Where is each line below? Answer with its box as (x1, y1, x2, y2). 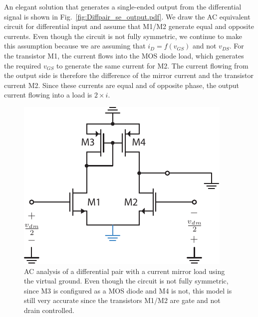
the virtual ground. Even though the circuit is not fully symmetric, (24, 275, 229, 286)
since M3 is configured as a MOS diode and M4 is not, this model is (24, 285, 232, 295)
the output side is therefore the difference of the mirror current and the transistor (4, 70, 254, 80)
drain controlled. (24, 304, 74, 315)
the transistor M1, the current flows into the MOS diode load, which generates (4, 50, 244, 60)
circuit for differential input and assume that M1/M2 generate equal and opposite (4, 21, 254, 31)
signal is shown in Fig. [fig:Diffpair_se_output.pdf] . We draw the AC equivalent (4, 11, 251, 21)
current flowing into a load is (4, 89, 92, 100)
